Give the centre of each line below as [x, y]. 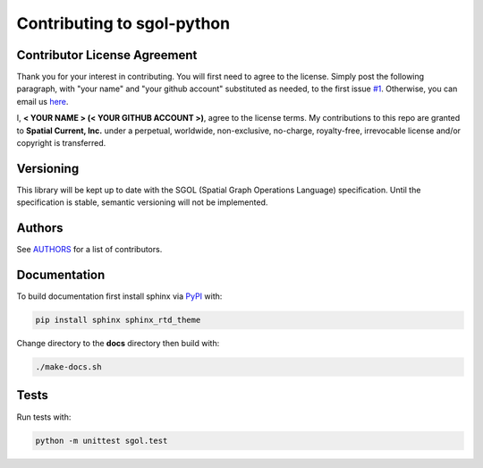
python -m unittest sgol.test [102, 440]
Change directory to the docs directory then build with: [118, 344]
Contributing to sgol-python [123, 23]
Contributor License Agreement [107, 55]
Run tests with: [44, 417]
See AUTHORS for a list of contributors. [89, 250]
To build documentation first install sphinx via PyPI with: [119, 296]
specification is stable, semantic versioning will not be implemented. [142, 202]
